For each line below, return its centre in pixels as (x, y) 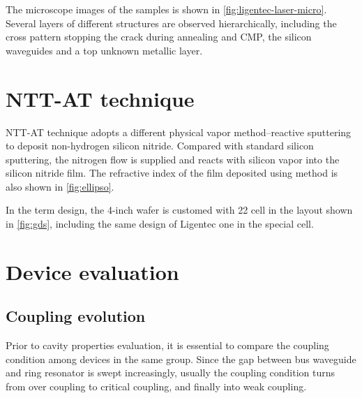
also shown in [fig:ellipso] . (60, 186)
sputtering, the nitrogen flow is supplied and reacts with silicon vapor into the (173, 159)
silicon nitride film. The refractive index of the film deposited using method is (172, 173)
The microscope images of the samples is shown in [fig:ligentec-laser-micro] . (166, 9)
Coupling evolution (76, 316)
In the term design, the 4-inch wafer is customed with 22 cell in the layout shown (179, 210)
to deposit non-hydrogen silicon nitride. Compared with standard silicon (160, 146)
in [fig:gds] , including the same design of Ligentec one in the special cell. (160, 224)
